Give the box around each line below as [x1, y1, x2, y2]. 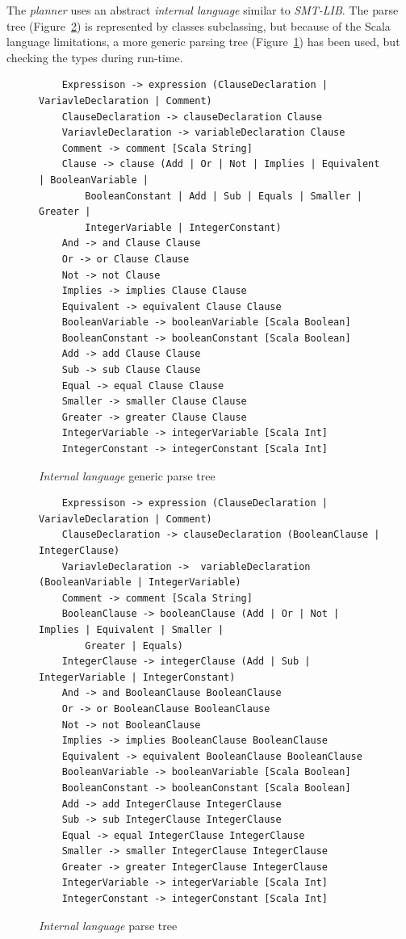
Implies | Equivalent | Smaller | [39, 623, 224, 635]
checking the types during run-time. [6, 48, 183, 65]
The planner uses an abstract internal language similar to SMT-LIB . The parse [6, 2, 399, 18]
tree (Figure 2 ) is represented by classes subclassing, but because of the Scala [6, 17, 391, 34]
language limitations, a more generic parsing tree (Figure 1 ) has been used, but [6, 33, 400, 50]
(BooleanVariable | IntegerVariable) [39, 576, 241, 589]
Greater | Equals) [85, 639, 183, 652]
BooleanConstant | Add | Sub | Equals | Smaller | [85, 190, 362, 202]
